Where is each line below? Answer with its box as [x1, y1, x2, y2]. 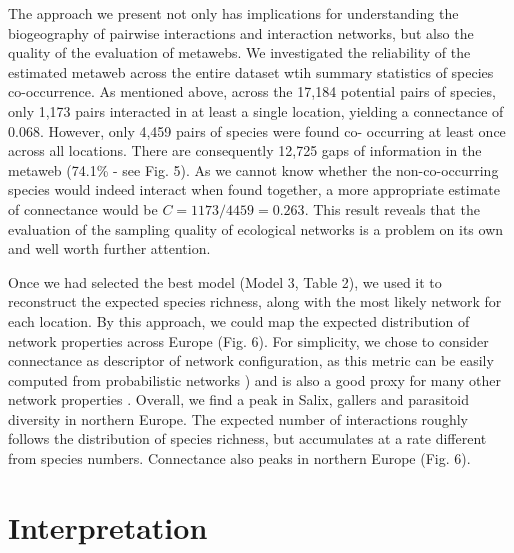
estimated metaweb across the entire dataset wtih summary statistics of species [8, 61, 494, 82]
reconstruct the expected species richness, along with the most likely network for [8, 291, 502, 312]
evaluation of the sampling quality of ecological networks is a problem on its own [8, 218, 504, 239]
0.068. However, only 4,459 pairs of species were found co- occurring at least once [8, 120, 506, 141]
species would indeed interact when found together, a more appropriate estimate [8, 179, 500, 200]
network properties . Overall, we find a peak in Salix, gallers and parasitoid [8, 389, 469, 410]
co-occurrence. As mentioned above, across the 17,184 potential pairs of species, [8, 81, 496, 102]
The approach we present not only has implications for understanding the [8, 3, 459, 23]
